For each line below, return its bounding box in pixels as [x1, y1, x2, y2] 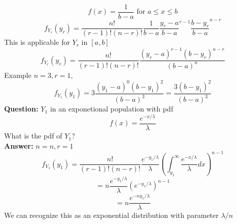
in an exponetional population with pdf [50, 103, 173, 114]
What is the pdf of [4, 130, 62, 141]
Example [4, 69, 32, 80]
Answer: [4, 140, 34, 151]
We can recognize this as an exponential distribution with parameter [4, 210, 219, 220]
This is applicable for [4, 37, 70, 47]
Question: [4, 103, 38, 114]
